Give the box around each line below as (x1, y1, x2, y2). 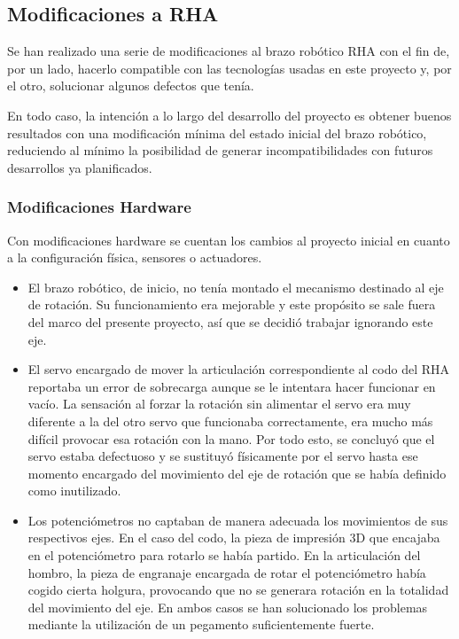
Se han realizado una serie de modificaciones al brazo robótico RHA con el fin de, (7, 42, 450, 60)
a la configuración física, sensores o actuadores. (7, 248, 262, 267)
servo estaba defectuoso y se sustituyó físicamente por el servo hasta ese (27, 447, 418, 465)
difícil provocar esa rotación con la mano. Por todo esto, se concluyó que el (27, 429, 435, 448)
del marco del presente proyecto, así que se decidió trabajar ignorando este (27, 312, 433, 331)
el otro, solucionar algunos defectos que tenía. (7, 76, 254, 95)
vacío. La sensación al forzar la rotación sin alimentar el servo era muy (27, 394, 411, 413)
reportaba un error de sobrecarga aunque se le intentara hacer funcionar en (27, 377, 436, 395)
